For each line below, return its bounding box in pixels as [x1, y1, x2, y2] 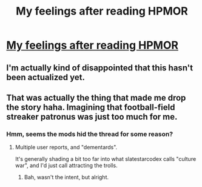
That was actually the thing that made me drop [6, 92, 186, 103]
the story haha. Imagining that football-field [6, 102, 175, 112]
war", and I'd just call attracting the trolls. [15, 162, 118, 169]
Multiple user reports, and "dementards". [15, 144, 118, 151]
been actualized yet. [6, 72, 85, 83]
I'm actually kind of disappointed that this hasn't [6, 63, 193, 73]
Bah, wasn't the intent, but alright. [24, 174, 109, 181]
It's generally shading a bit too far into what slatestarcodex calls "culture [15, 155, 197, 163]
